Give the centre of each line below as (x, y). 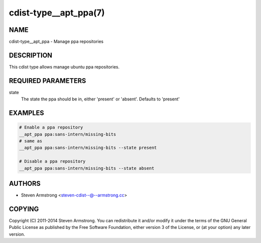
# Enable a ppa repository (51, 128)
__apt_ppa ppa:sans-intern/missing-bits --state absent (87, 168)
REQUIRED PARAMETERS (48, 81)
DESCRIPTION (31, 55)
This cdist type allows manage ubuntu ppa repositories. (64, 67)
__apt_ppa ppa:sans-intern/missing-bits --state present (88, 148)
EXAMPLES (27, 113)
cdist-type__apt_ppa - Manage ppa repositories (56, 42)
